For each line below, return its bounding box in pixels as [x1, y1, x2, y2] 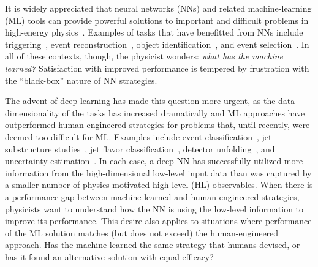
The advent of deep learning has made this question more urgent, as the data [5, 94, 295, 107]
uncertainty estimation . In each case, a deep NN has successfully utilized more [5, 154, 303, 167]
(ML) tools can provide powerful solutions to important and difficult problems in [5, 13, 309, 26]
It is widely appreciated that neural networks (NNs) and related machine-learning [5, 2, 312, 14]
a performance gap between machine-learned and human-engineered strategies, [5, 190, 300, 203]
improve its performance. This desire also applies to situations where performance [5, 214, 312, 227]
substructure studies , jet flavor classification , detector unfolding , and [5, 142, 275, 155]
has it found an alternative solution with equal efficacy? [5, 250, 214, 263]
